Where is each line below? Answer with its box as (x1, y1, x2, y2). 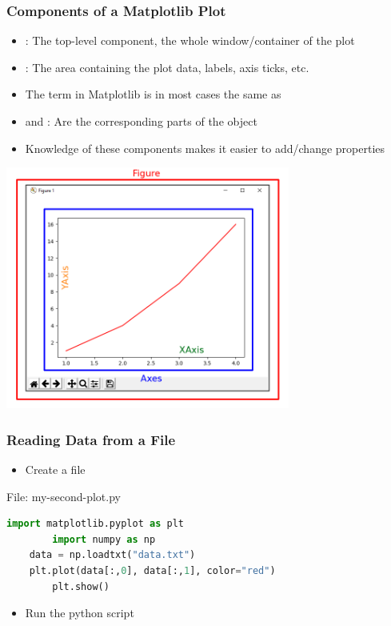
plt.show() (52, 580, 110, 592)
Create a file (25, 461, 86, 478)
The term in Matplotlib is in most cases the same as (25, 86, 281, 102)
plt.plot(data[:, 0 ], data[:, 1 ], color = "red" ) (29, 565, 276, 577)
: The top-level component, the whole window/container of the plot (25, 32, 355, 49)
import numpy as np (52, 533, 156, 545)
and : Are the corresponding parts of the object (25, 113, 257, 129)
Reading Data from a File (6, 429, 176, 449)
